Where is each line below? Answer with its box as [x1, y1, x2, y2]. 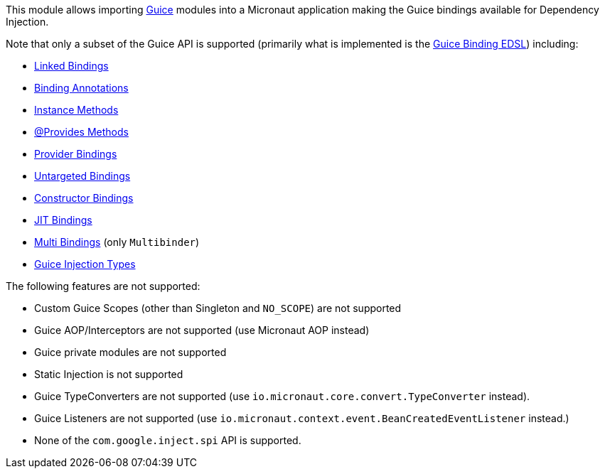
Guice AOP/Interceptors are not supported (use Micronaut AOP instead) [34, 324, 370, 336]
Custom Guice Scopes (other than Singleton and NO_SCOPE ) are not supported [34, 302, 402, 314]
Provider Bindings [34, 148, 117, 160]
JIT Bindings [34, 214, 92, 226]
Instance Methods [34, 104, 119, 116]
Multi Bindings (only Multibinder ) [34, 236, 200, 248]
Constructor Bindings [34, 192, 134, 204]
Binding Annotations [34, 82, 129, 94]
